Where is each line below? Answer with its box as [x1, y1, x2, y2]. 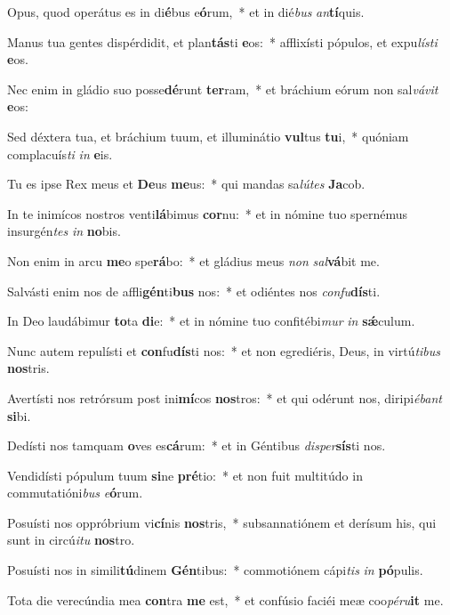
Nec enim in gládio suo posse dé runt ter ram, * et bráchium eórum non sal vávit [7, 79, 438, 98]
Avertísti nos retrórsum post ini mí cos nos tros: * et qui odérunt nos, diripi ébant [7, 388, 442, 407]
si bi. [7, 406, 31, 425]
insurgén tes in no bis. [7, 222, 121, 240]
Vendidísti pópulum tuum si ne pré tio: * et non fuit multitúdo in [7, 465, 363, 484]
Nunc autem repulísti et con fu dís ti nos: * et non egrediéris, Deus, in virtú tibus [7, 341, 441, 360]
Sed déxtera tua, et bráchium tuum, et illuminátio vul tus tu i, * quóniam [7, 126, 409, 145]
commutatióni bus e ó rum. [7, 483, 143, 502]
